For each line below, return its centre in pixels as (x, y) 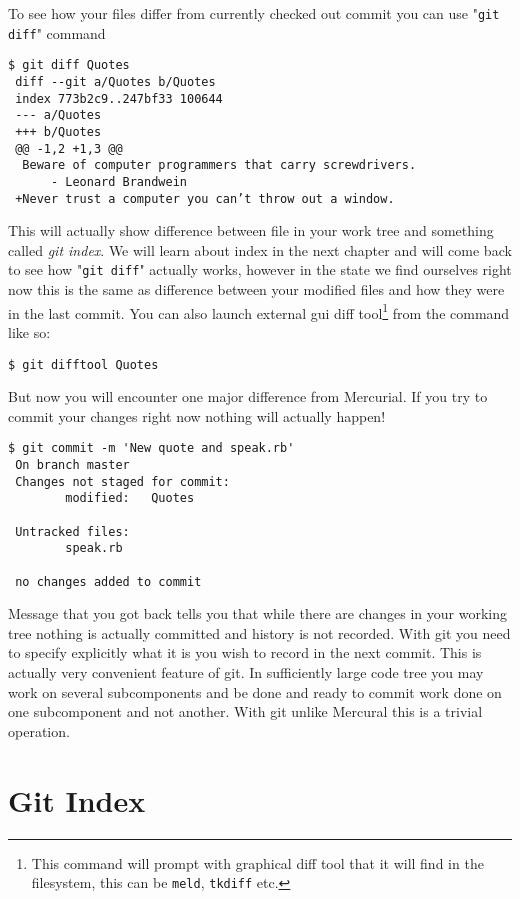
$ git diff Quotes (69, 65)
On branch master (72, 465)
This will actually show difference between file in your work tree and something (251, 230)
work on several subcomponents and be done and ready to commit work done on (255, 691)
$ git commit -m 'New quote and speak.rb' (151, 448)
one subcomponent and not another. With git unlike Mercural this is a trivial (245, 711)
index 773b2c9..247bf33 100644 (119, 98)
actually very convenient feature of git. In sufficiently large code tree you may (246, 672)
